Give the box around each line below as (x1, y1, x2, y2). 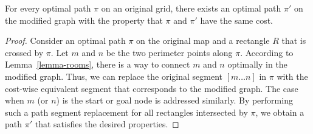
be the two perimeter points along (106, 46, 233, 58)
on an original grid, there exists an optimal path (101, 2, 281, 14)
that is (281, 34, 306, 47)
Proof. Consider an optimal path (5, 34, 126, 47)
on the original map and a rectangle (136, 34, 270, 47)
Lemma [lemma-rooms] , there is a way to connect (5, 58, 190, 71)
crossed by (5, 46, 44, 58)
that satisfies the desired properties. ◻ (35, 118, 179, 130)
